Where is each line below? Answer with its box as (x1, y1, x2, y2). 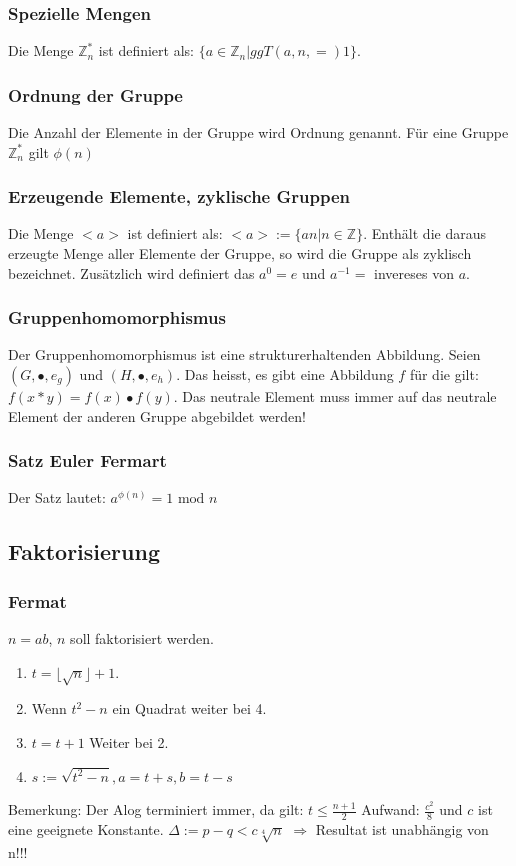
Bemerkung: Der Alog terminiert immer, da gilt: (8, 799, 304, 820)
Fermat (8, 588, 67, 613)
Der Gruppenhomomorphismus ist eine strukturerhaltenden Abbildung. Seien (8, 344, 481, 365)
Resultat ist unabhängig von (315, 819, 489, 839)
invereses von (374, 262, 454, 283)
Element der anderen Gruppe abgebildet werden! (8, 405, 306, 426)
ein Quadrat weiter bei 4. (112, 698, 267, 719)
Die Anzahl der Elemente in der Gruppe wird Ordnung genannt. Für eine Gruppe (8, 122, 509, 143)
